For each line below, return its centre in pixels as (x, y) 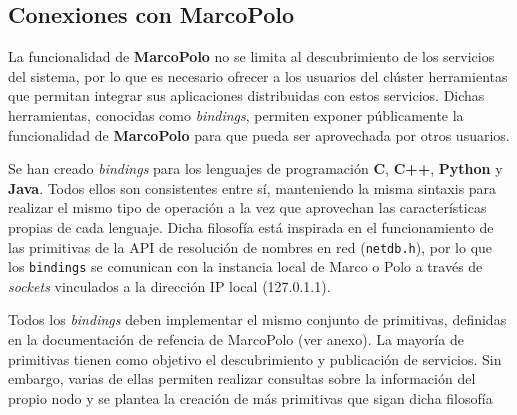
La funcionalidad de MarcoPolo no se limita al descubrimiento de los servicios (251, 56)
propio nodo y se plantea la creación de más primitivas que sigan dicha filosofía (250, 397)
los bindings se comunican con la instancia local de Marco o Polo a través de (245, 266)
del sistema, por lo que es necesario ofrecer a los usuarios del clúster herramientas (258, 75)
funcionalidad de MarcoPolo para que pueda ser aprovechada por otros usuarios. (259, 134)
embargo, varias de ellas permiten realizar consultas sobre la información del (242, 378)
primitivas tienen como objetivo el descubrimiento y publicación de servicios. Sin (255, 358)
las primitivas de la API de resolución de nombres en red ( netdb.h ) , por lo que (250, 246)
